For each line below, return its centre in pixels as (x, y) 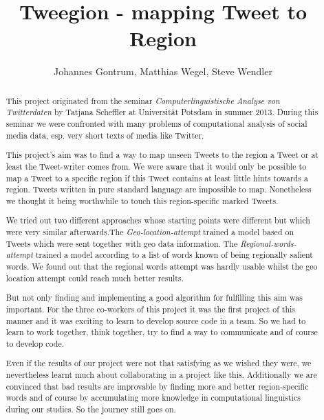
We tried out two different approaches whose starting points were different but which (158, 220)
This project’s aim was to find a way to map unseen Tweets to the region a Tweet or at (162, 155)
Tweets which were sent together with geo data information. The (122, 243)
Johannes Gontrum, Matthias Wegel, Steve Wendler (163, 71)
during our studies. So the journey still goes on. (91, 409)
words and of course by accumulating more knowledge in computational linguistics (153, 398)
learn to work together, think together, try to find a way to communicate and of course (162, 332)
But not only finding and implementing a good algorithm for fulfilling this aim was (154, 298)
